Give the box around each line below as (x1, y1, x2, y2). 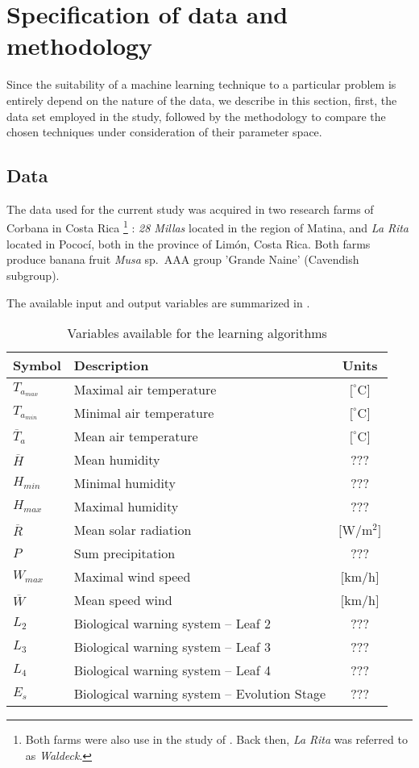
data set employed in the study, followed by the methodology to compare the (6, 107, 386, 124)
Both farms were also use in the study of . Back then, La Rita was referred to (25, 731, 408, 748)
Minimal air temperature (73, 403, 214, 423)
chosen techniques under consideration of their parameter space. (6, 123, 322, 140)
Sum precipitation (73, 544, 176, 563)
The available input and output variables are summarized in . (6, 294, 310, 311)
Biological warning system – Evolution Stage (73, 684, 326, 703)
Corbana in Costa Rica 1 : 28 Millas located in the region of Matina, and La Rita (6, 217, 409, 236)
